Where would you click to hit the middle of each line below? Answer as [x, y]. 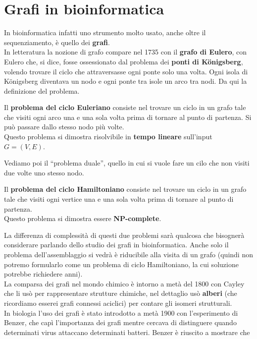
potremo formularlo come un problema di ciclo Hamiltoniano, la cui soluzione [121, 264]
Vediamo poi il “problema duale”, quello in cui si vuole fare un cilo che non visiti [127, 163]
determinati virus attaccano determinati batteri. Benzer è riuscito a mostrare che [127, 332]
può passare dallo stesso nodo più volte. [64, 127]
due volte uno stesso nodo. [44, 172]
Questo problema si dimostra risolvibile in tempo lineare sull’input [108, 137]
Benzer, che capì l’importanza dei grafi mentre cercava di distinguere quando [120, 322]
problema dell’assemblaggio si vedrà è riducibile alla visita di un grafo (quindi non [128, 254]
